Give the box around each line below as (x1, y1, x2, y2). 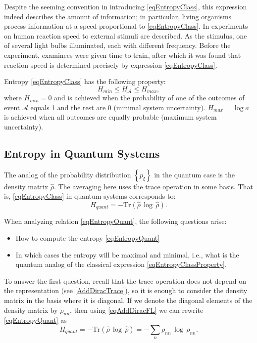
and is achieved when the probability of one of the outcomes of (54, 92, 245, 103)
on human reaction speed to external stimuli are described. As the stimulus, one (4, 30, 247, 41)
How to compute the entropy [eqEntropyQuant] (15, 233, 160, 243)
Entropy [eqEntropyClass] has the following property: (4, 76, 166, 86)
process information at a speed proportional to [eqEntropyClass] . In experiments (4, 21, 248, 31)
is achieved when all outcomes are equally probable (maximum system (4, 112, 217, 122)
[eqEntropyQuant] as (4, 315, 67, 325)
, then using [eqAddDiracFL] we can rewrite (70, 304, 204, 315)
